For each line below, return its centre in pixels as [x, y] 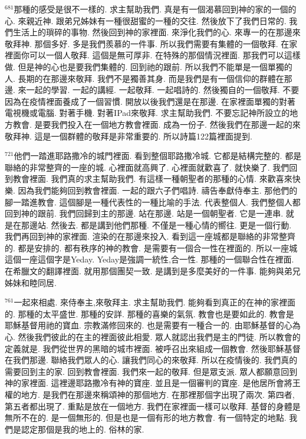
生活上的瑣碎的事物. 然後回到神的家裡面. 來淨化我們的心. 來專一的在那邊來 [157, 32]
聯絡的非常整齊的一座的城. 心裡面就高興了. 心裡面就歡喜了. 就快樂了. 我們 [147, 167]
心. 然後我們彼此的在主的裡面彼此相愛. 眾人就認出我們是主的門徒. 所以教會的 [153, 337]
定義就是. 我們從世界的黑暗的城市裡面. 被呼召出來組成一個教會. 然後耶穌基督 [153, 348]
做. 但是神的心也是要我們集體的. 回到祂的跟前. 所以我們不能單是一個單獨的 [149, 66]
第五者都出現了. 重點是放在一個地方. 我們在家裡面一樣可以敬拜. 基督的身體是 [153, 406]
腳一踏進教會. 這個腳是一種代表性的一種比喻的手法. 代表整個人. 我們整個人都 [153, 202]
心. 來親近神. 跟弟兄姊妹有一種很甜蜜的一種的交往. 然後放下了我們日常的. [146, 20]
